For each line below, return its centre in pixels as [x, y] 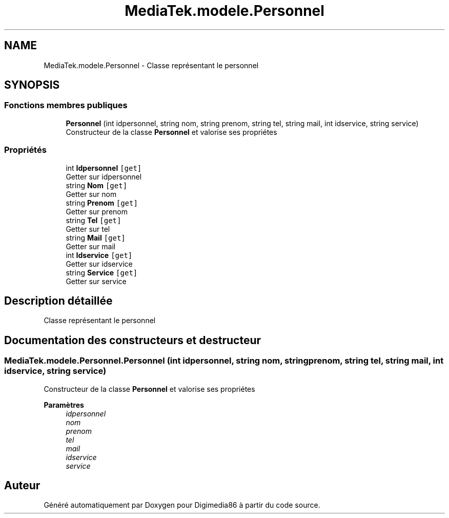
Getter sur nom [91, 194]
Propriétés [25, 150]
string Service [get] [102, 272]
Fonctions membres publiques [66, 105]
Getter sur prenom [97, 211]
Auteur [22, 486]
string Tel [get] [94, 220]
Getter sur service [96, 281]
